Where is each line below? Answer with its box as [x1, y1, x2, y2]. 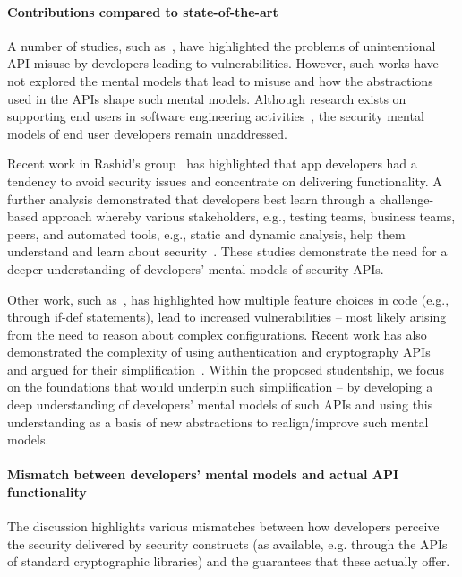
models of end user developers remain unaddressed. [7, 124, 287, 142]
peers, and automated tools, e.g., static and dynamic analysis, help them [7, 224, 406, 243]
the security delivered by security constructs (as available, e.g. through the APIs [7, 534, 448, 553]
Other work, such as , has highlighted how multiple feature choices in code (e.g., [7, 289, 449, 308]
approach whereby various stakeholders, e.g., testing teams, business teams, [41, 207, 456, 226]
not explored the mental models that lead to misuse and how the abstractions [7, 71, 433, 90]
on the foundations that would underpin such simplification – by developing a [7, 377, 433, 396]
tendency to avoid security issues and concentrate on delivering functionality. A [7, 171, 442, 190]
